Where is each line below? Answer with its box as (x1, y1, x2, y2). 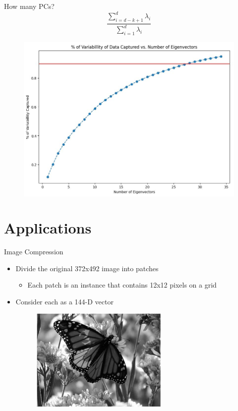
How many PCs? (4, 1, 55, 11)
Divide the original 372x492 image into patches (15, 263, 159, 273)
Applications (4, 218, 92, 238)
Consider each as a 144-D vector (15, 296, 114, 306)
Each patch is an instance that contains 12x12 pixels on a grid (27, 280, 217, 290)
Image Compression (4, 246, 63, 257)
